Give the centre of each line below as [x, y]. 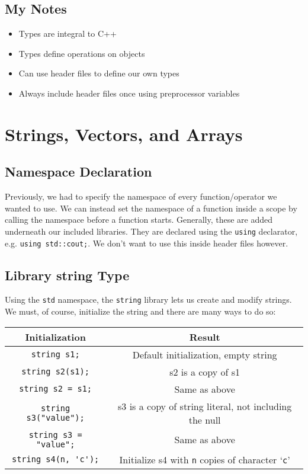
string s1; [55, 355]
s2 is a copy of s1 [205, 371]
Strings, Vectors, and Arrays [124, 134]
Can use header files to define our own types [99, 73]
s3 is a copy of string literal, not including [205, 406]
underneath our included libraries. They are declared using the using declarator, [151, 231]
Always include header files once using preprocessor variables [129, 93]
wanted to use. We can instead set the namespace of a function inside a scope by [151, 208]
